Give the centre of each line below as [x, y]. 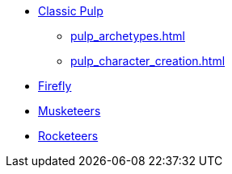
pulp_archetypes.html [128, 36]
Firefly [55, 86]
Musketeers [70, 111]
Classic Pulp [71, 11]
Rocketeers [68, 136]
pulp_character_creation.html [148, 61]
